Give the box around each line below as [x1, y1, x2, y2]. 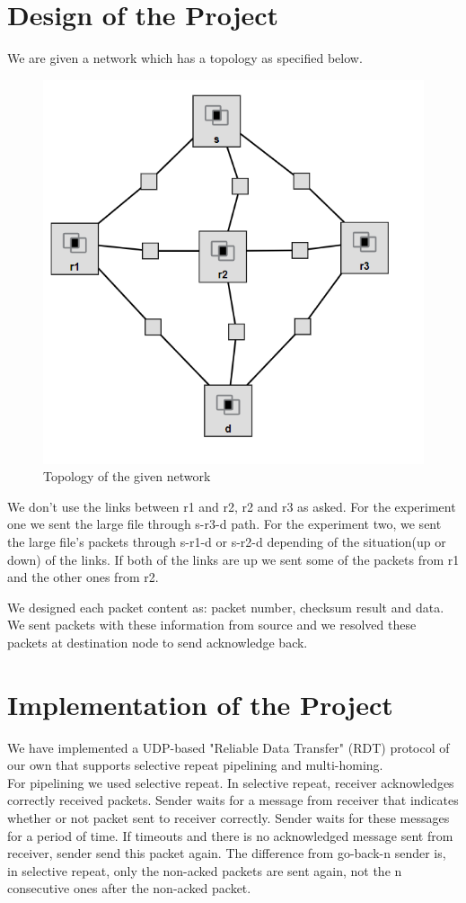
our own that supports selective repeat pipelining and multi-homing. [7, 755, 383, 774]
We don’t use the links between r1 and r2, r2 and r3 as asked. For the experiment [7, 496, 456, 515]
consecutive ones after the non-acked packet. [7, 879, 251, 898]
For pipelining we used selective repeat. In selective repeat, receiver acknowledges [7, 773, 454, 791]
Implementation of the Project [7, 685, 393, 722]
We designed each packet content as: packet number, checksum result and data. [7, 597, 444, 616]
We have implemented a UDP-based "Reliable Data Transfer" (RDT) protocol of [7, 738, 450, 756]
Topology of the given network [43, 467, 211, 486]
